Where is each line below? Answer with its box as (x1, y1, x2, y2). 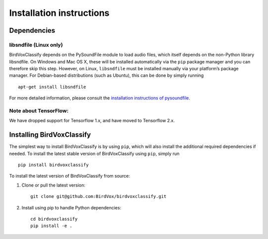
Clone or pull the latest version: (21, 182, 85, 188)
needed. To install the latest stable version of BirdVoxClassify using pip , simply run (9, 150, 180, 156)
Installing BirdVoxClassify (9, 131, 91, 139)
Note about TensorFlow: (9, 107, 69, 114)
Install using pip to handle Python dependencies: (21, 204, 122, 210)
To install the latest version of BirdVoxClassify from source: (9, 173, 130, 179)
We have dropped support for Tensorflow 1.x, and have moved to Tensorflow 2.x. (9, 118, 175, 124)
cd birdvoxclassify (30, 216, 78, 222)
